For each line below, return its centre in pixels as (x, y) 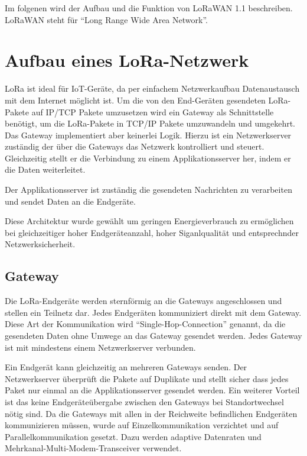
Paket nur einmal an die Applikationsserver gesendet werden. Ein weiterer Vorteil (152, 390)
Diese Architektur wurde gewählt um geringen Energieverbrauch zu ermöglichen (149, 221)
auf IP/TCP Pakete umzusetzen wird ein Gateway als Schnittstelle (153, 111)
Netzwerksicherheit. (40, 244)
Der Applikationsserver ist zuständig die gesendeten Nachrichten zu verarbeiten (148, 190)
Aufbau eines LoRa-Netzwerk (127, 60)
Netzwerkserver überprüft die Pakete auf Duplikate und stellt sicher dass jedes (147, 378)
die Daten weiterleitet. (45, 169)
